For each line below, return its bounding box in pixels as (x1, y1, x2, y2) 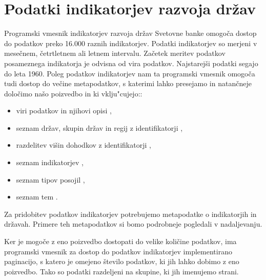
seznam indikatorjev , (16, 157, 84, 168)
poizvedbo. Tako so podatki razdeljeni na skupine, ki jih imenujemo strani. (4, 266, 239, 276)
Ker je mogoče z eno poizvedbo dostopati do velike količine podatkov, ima (4, 236, 237, 247)
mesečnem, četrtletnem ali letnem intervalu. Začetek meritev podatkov (4, 48, 226, 58)
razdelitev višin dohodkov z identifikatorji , (16, 139, 151, 150)
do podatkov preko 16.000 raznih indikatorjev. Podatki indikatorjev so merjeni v (4, 37, 257, 48)
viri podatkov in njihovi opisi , (16, 105, 112, 116)
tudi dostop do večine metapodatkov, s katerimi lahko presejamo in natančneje (4, 78, 252, 89)
